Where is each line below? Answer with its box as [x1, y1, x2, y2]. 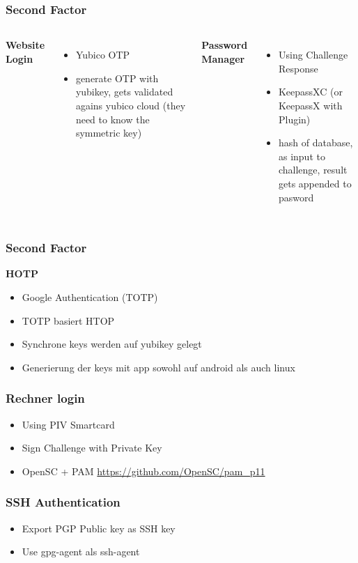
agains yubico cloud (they [75, 98, 186, 112]
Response [278, 61, 318, 75]
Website [6, 38, 45, 52]
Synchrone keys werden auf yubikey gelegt [22, 337, 202, 351]
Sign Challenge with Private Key [22, 440, 162, 455]
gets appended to [278, 176, 352, 190]
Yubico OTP [75, 47, 130, 62]
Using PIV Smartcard [22, 417, 115, 431]
